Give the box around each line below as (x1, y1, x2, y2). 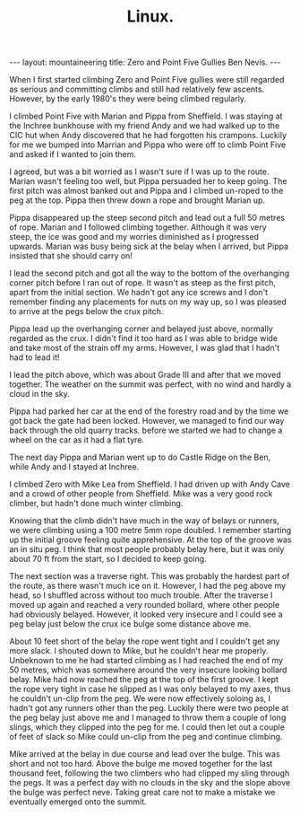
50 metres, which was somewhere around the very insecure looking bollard (9, 664, 287, 675)
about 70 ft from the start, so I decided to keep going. (9, 554, 208, 565)
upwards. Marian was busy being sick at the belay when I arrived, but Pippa (9, 241, 289, 252)
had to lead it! (9, 352, 60, 363)
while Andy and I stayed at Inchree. (9, 461, 140, 472)
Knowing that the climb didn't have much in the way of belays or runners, (9, 515, 279, 526)
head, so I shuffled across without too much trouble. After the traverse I (9, 590, 273, 601)
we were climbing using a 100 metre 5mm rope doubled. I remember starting (9, 525, 292, 536)
